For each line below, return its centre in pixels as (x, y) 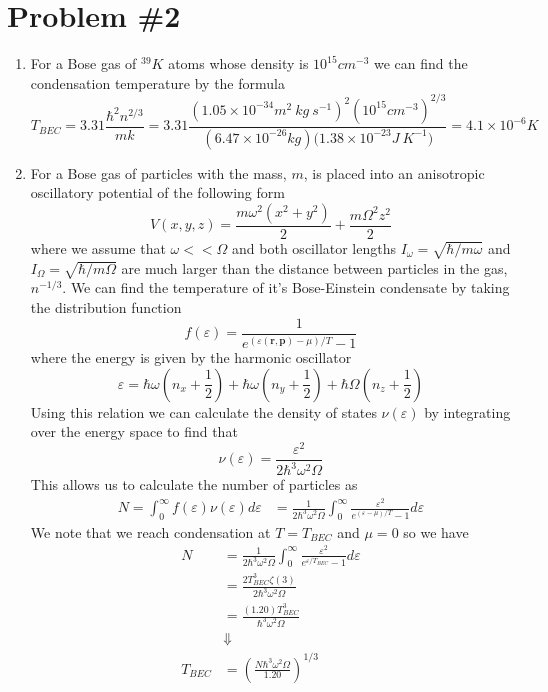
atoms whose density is (238, 63)
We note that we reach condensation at (150, 531)
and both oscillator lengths (314, 247)
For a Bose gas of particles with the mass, (158, 172)
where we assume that (98, 247)
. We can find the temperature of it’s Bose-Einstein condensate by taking (286, 287)
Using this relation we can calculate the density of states (203, 411)
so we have (436, 531)
